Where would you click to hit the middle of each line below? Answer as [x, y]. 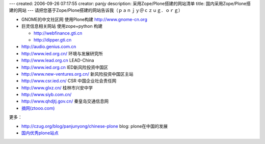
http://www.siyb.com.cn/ [46, 95]
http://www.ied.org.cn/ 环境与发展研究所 [62, 53]
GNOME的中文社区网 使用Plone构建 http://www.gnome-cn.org [84, 19]
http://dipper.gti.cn [53, 40]
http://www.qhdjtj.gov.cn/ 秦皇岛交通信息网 [65, 101]
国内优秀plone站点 [40, 133]
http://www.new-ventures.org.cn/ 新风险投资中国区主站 [77, 74]
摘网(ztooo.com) [38, 108]
